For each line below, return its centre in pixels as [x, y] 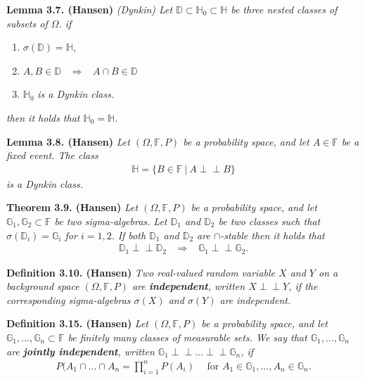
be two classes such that [269, 221]
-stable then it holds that [273, 235]
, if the [303, 286]
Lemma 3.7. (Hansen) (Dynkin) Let [90, 9]
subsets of [27, 23]
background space [43, 286]
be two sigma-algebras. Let [111, 221]
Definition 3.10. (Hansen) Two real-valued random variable [141, 272]
